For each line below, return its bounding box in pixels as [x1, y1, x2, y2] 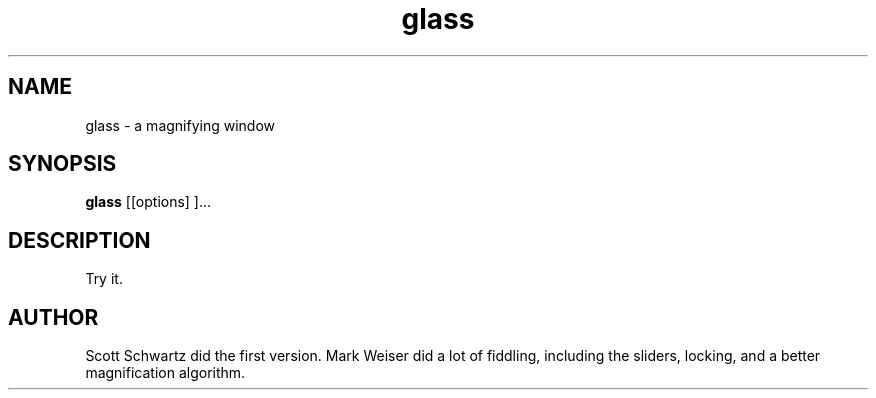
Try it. [85, 270, 123, 288]
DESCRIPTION [8, 227, 151, 253]
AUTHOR [8, 304, 99, 330]
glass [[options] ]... [85, 193, 212, 211]
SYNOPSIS [8, 151, 117, 177]
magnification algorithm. [85, 364, 246, 382]
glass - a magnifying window [85, 116, 276, 134]
